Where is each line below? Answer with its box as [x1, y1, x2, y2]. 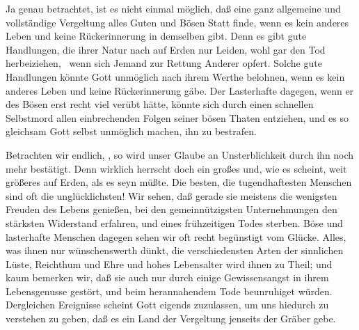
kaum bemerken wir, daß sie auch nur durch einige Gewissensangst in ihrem [6, 270, 329, 285]
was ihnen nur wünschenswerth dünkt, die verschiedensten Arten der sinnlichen [6, 243, 344, 258]
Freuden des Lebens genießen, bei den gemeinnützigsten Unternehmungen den [6, 202, 337, 217]
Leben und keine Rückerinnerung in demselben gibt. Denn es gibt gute [6, 29, 307, 43]
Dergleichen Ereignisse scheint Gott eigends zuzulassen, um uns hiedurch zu [6, 297, 329, 312]
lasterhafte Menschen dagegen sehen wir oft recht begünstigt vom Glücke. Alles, [6, 229, 346, 244]
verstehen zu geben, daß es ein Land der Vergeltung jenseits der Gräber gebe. [6, 311, 336, 326]
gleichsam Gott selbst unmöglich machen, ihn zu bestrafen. [6, 124, 257, 139]
